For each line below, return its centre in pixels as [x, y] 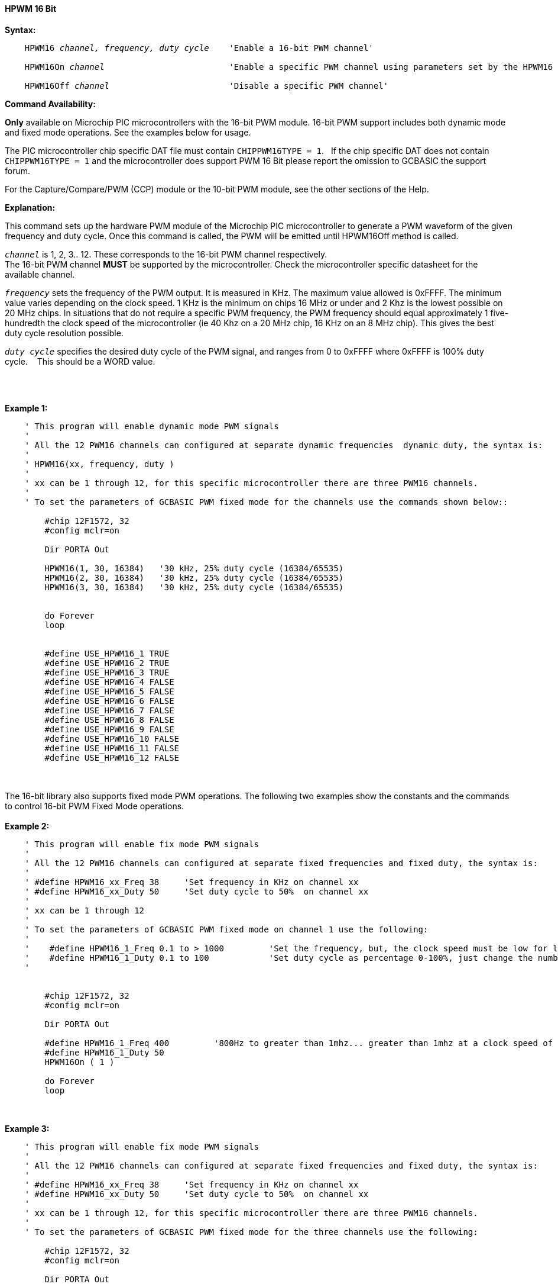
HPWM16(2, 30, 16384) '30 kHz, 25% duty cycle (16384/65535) [194, 577]
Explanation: [30, 207]
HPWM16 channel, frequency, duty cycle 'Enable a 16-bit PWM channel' [199, 48]
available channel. [40, 274]
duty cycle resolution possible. [64, 333]
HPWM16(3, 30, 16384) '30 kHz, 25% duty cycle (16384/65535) [194, 587]
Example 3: [27, 1128]
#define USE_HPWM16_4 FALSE [109, 682]
